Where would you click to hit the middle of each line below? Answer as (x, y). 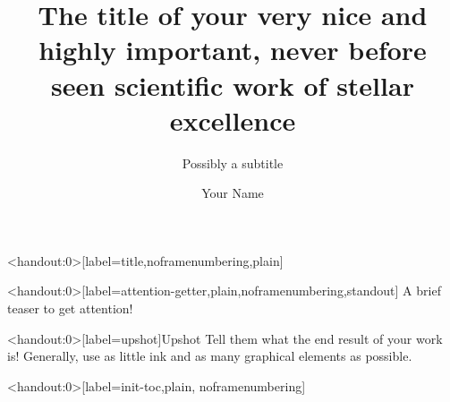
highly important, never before (233, 50)
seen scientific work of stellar (233, 85)
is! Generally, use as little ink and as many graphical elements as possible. (210, 356)
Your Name (233, 193)
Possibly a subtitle (233, 163)
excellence (233, 120)
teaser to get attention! (70, 308)
